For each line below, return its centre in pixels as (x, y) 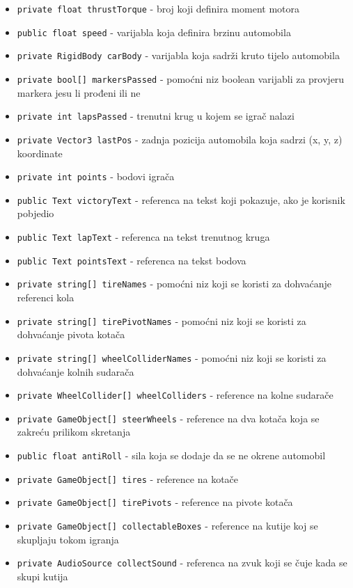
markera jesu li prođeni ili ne (79, 92)
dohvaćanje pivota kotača (71, 334)
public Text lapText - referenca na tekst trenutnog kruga (143, 237)
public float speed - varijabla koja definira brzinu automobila (154, 32)
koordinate (40, 153)
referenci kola (46, 297)
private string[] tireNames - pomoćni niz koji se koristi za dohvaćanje (174, 284)
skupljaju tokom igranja (68, 539)
